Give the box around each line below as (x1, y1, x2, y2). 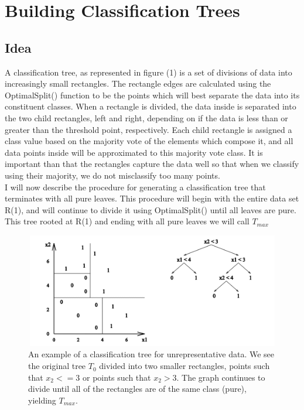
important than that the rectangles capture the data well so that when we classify (5, 158, 299, 170)
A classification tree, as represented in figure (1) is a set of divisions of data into (5, 66, 292, 78)
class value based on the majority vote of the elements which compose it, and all (5, 135, 293, 147)
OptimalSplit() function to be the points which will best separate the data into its (5, 88, 300, 101)
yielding (28, 394, 56, 406)
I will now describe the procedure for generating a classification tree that (5, 180, 266, 193)
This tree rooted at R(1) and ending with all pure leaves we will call (5, 215, 250, 227)
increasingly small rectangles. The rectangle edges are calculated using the (5, 77, 271, 90)
